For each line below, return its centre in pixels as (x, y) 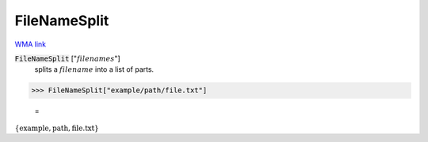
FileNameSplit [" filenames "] (67, 58)
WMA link (31, 44)
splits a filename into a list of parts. (94, 69)
